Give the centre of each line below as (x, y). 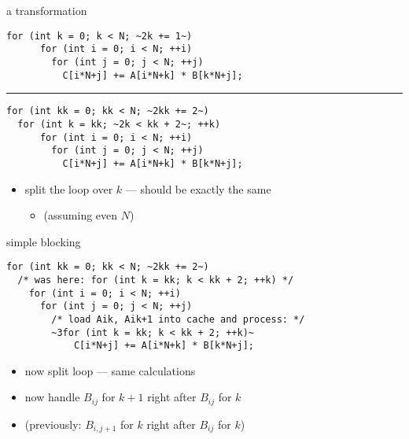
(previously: (53, 424)
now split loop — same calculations (110, 370)
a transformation (47, 10)
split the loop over (69, 188)
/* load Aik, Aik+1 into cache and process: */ (178, 319)
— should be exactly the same (198, 188)
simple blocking (44, 241)
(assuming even (81, 215)
